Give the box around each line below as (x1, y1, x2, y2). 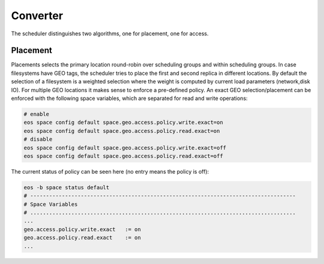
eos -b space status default (23, 184, 110, 191)
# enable (23, 111, 50, 117)
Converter (11, 9, 63, 22)
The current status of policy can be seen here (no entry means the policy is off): (11, 168, 209, 175)
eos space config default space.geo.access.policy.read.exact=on (23, 128, 220, 134)
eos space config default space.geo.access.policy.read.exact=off (23, 153, 223, 159)
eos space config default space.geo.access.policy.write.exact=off (23, 144, 227, 151)
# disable (23, 136, 53, 143)
